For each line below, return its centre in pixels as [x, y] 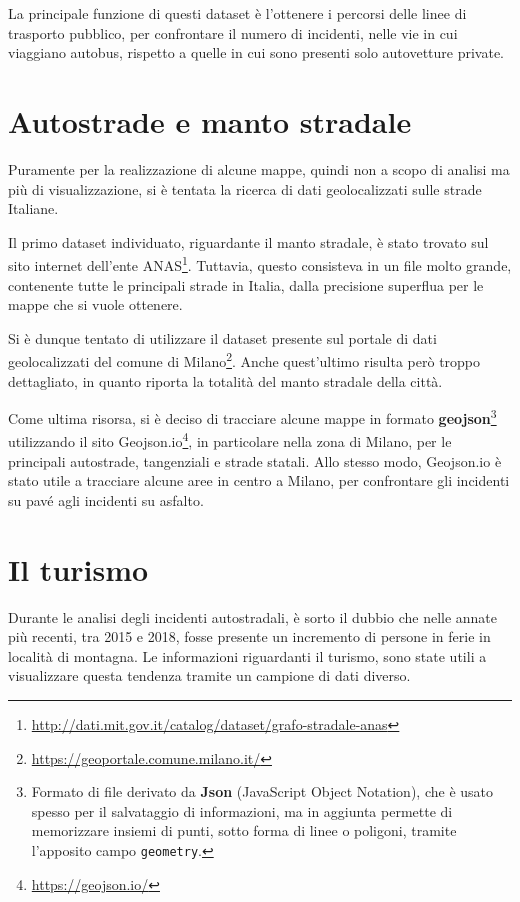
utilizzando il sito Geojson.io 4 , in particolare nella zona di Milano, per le [230, 440]
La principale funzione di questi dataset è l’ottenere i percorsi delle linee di [237, 13]
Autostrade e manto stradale [210, 120]
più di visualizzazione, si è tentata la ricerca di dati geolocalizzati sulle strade [245, 188]
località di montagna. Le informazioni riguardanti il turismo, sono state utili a [247, 655]
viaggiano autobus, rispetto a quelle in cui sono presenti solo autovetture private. [256, 52]
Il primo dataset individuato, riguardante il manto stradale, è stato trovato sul [248, 241]
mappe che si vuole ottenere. [95, 304]
